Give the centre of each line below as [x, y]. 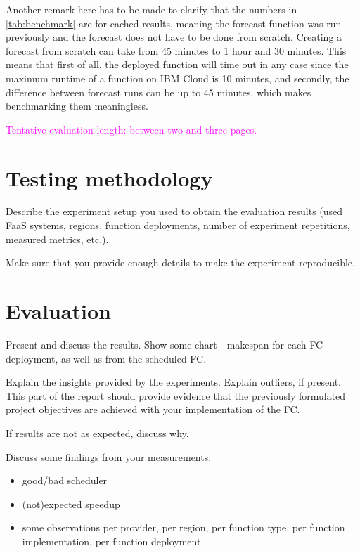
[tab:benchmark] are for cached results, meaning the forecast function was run [174, 23]
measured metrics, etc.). [57, 239]
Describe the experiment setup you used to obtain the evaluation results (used [174, 211]
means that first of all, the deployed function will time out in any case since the [177, 64]
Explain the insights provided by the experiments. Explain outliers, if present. [173, 382]
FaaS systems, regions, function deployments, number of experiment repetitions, [178, 225]
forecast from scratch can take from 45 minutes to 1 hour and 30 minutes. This [176, 50]
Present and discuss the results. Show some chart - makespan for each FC [165, 344]
